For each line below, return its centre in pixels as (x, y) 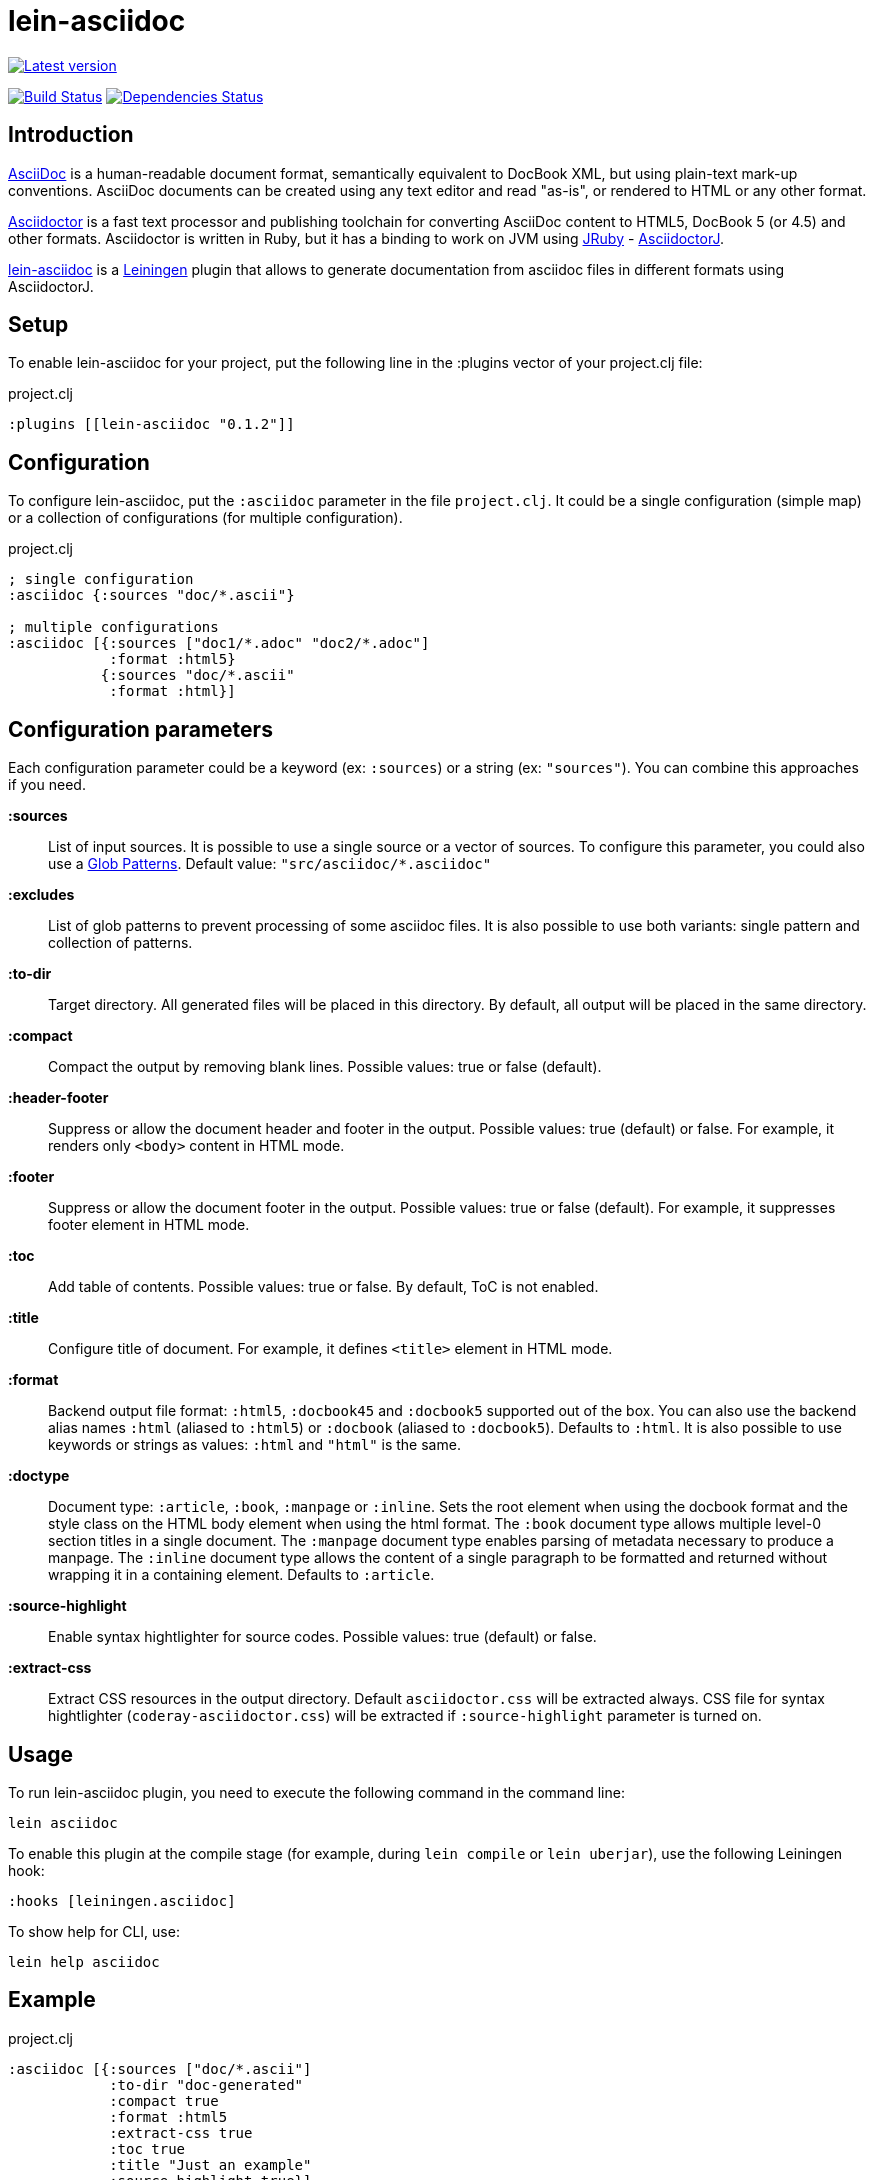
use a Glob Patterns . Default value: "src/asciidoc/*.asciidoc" (270, 864)
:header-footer (58, 1098)
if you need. (47, 785)
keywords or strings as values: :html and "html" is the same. (254, 1445)
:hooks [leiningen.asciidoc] (122, 1900)
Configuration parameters (140, 729)
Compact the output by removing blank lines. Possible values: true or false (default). (325, 1067)
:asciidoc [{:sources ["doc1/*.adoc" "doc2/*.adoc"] (219, 643)
